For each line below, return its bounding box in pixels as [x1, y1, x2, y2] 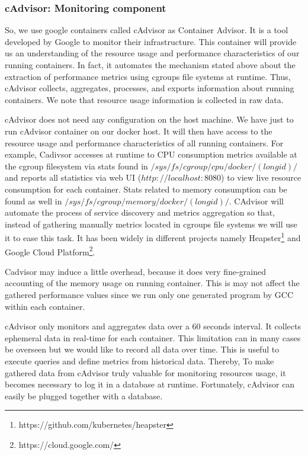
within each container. [5, 300, 85, 312]
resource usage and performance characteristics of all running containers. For [5, 136, 284, 149]
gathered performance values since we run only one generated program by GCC [5, 289, 294, 300]
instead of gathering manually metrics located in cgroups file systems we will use [5, 217, 297, 230]
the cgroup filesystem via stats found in [5, 159, 148, 172]
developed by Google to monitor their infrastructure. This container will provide [5, 35, 297, 47]
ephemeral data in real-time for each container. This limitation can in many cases [5, 331, 301, 344]
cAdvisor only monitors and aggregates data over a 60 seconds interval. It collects [5, 320, 301, 332]
